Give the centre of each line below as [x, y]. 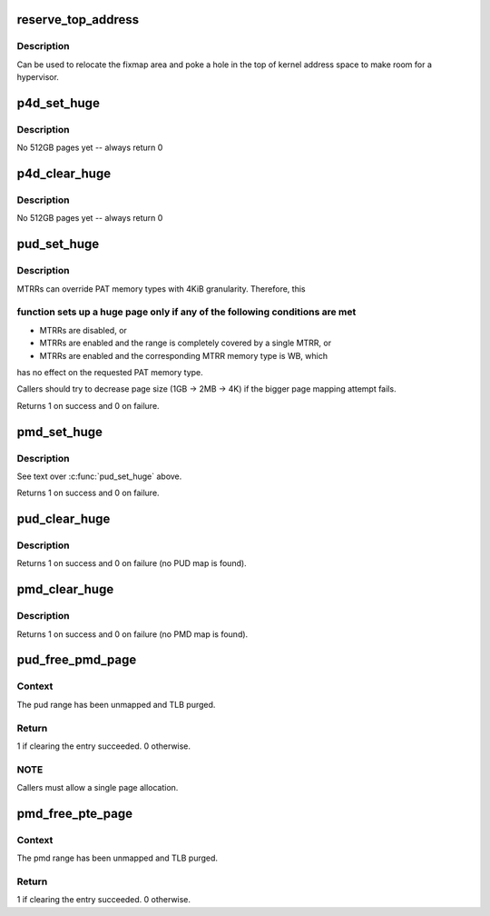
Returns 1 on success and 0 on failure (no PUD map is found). [132, 563]
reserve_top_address [78, 20]
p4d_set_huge [58, 103]
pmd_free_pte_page [75, 813]
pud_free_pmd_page [77, 660]
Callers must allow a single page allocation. [98, 788]
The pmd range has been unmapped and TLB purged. [117, 858]
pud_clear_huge [64, 519]
